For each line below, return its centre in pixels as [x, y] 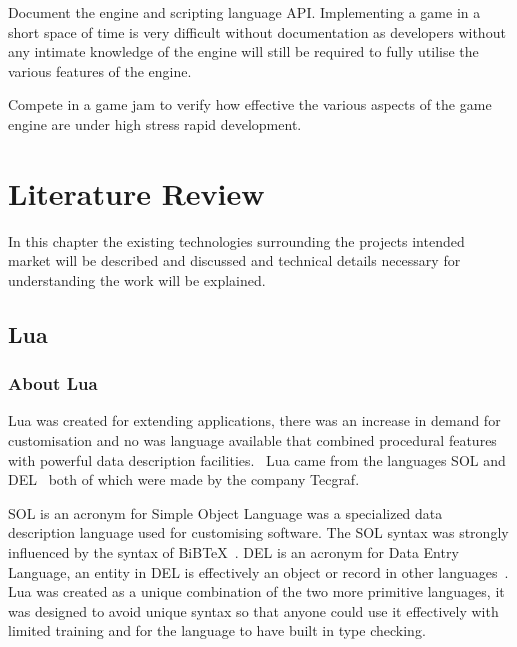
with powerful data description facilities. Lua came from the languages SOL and [257, 459]
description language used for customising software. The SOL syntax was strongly [258, 532]
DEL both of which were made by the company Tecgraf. [184, 479]
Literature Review [136, 192]
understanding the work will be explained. [137, 279]
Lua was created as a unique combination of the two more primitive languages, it [256, 591]
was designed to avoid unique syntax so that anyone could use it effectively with [253, 610]
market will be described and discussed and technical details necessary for [234, 260]
